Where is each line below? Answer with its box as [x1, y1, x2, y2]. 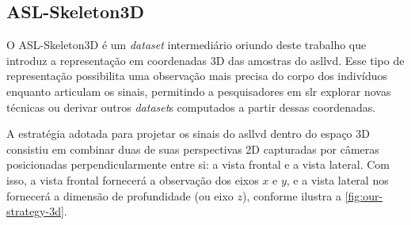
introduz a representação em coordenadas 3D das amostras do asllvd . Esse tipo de [6, 51, 405, 68]
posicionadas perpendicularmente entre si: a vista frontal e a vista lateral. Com [6, 156, 390, 173]
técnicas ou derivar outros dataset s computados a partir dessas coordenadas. [6, 98, 376, 115]
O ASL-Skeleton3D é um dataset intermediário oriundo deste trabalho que [6, 36, 367, 53]
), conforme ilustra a [242, 187, 342, 204]
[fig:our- [344, 187, 383, 204]
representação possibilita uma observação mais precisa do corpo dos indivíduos [6, 67, 388, 84]
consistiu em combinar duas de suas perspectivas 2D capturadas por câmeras [6, 140, 379, 157]
